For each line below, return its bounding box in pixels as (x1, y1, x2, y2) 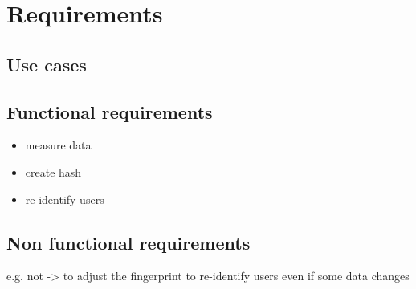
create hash (25, 163, 82, 180)
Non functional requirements (6, 230, 251, 254)
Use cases (6, 51, 87, 76)
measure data (25, 136, 92, 153)
